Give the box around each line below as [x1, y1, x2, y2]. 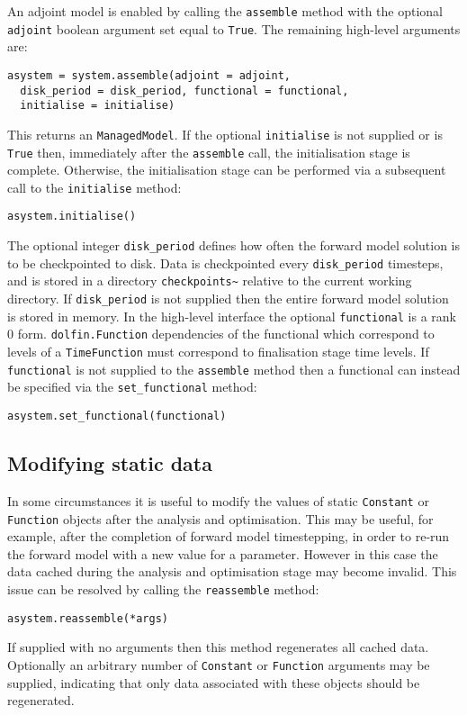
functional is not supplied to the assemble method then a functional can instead [7, 359, 461, 378]
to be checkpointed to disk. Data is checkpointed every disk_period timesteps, [7, 253, 444, 272]
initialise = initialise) [20, 99, 175, 113]
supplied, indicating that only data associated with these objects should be [7, 673, 420, 692]
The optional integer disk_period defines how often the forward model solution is [7, 236, 460, 255]
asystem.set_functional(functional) [7, 410, 227, 422]
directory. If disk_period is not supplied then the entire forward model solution [7, 289, 449, 308]
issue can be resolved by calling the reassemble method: [7, 579, 319, 598]
